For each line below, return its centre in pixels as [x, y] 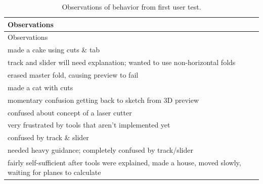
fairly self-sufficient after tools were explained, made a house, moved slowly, [124, 162]
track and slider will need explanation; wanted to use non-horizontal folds [122, 62]
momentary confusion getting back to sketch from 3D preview [103, 100]
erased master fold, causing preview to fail [73, 74]
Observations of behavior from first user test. [131, 7]
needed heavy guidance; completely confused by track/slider [100, 150]
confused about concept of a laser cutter [70, 112]
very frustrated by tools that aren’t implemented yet [89, 125]
